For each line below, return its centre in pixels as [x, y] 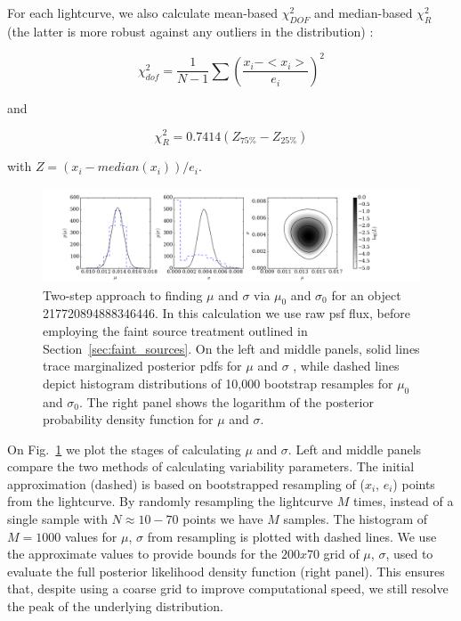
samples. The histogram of [356, 519]
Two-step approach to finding [123, 294]
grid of [341, 554]
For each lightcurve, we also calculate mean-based [143, 12]
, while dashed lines [346, 366]
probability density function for [128, 419]
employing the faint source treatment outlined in [175, 330]
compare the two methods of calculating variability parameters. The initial [211, 466]
